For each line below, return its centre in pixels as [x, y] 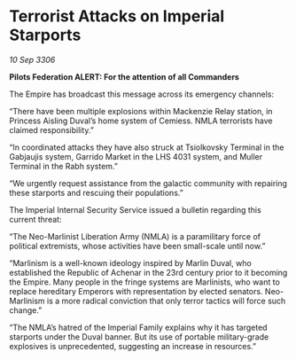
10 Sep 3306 [32, 59]
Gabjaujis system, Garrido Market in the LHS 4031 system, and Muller [136, 156]
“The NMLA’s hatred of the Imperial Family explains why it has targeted [138, 327]
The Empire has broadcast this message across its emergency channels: [142, 94]
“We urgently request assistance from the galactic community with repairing [148, 183]
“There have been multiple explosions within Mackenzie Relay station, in [141, 111]
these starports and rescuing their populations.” [96, 192]
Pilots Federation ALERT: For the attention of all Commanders [124, 76]
